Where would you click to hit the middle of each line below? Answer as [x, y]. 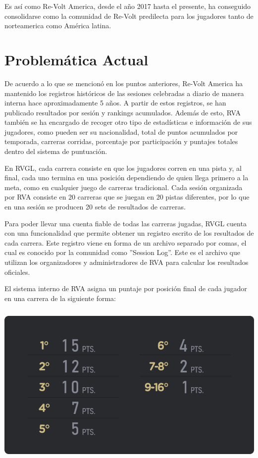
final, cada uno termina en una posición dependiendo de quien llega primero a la [127, 178]
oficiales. [17, 272]
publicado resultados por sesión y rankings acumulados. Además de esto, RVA [123, 112]
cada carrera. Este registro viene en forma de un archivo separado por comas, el [126, 242]
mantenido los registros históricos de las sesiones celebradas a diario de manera [124, 93]
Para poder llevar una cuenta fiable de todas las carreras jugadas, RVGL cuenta [126, 223]
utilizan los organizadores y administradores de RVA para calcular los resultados [127, 262]
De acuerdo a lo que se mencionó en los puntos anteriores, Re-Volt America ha [124, 83]
